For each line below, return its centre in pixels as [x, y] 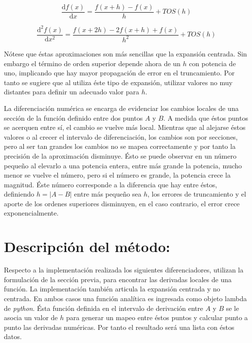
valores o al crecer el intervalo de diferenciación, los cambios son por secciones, [121, 136]
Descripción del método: [87, 246]
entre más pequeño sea [108, 194]
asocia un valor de [31, 317]
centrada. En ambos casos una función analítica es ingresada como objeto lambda [126, 298]
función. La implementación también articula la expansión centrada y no [112, 289]
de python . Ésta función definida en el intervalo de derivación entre [104, 308]
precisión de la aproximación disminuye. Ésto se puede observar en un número [120, 155]
